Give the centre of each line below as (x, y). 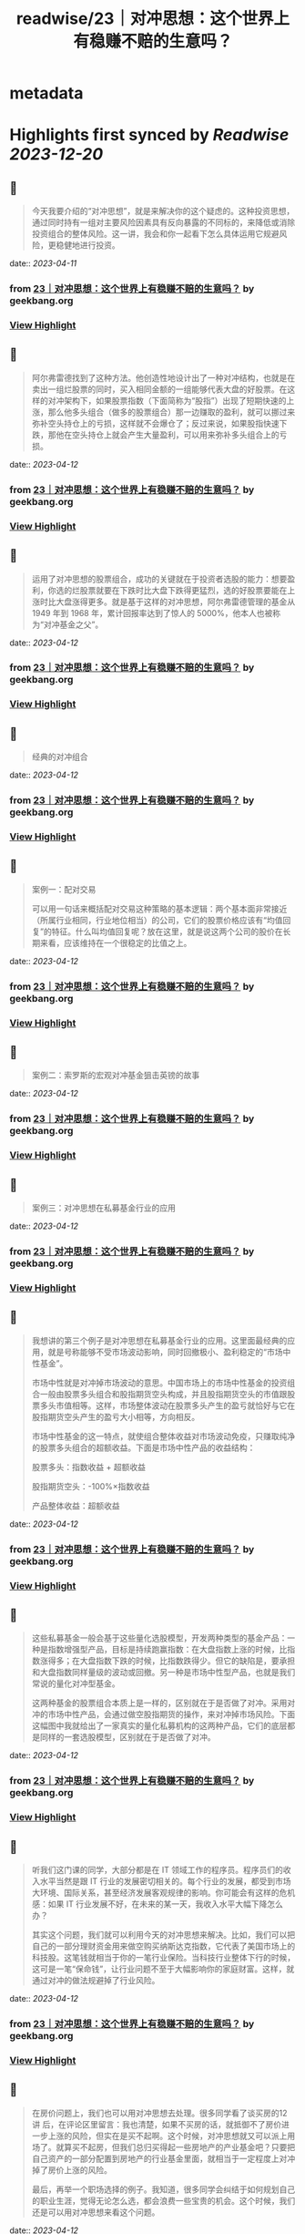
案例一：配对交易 (64, 889)
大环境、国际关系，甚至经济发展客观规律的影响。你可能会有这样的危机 (163, 1893)
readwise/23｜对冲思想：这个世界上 (153, 19)
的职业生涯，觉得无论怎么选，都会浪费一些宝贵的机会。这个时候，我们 (163, 2200)
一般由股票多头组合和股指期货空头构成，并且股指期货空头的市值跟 (163, 1394)
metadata (46, 93)
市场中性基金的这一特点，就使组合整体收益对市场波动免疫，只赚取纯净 (163, 1436)
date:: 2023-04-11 (43, 263)
